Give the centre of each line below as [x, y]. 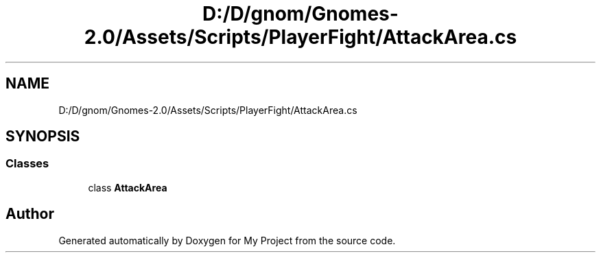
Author [30, 214]
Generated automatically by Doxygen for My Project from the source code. [227, 240]
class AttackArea [128, 187]
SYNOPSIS [43, 137]
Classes [27, 164]
